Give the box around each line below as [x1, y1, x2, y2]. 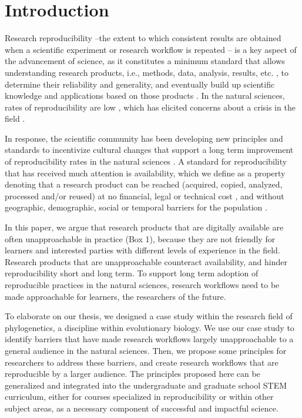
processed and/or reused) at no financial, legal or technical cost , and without [5, 189, 284, 202]
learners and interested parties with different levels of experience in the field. [5, 244, 280, 256]
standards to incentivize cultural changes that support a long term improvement [5, 143, 294, 156]
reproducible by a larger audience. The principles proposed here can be [5, 367, 260, 380]
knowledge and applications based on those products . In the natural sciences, [5, 89, 285, 102]
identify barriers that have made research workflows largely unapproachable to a [5, 333, 294, 345]
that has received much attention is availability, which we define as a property [5, 166, 286, 179]
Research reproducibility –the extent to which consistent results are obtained [5, 32, 281, 44]
